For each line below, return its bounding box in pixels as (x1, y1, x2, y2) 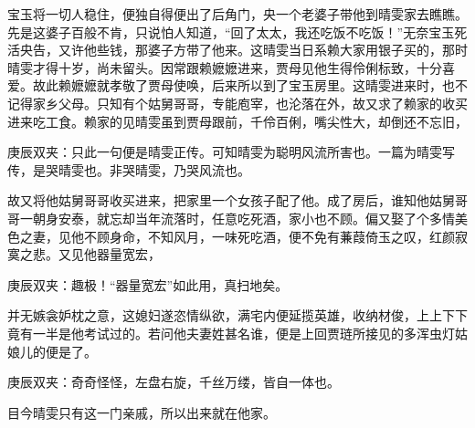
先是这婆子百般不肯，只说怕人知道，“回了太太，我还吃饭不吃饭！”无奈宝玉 (7, 22, 455, 41)
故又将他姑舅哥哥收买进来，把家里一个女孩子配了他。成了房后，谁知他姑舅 (7, 191, 455, 210)
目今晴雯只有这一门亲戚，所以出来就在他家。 (7, 402, 276, 422)
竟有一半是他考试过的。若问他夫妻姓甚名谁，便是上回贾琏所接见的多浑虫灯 (7, 323, 455, 342)
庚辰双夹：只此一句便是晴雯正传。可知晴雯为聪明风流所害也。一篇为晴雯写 (7, 142, 455, 162)
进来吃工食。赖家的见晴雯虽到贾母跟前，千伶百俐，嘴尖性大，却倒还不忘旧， (7, 111, 468, 130)
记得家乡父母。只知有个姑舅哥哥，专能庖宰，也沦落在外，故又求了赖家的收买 (7, 93, 468, 112)
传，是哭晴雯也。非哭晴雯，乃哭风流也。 (7, 160, 250, 179)
